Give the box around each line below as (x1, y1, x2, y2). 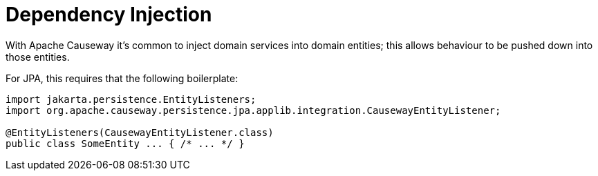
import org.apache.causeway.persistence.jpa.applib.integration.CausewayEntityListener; (6, 104, 501, 116)
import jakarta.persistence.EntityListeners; (6, 93, 256, 105)
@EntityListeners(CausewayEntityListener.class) (6, 126, 274, 138)
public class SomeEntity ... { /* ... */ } (6, 137, 245, 149)
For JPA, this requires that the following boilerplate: (6, 72, 239, 84)
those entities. (6, 50, 70, 63)
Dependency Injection (6, 3, 212, 26)
